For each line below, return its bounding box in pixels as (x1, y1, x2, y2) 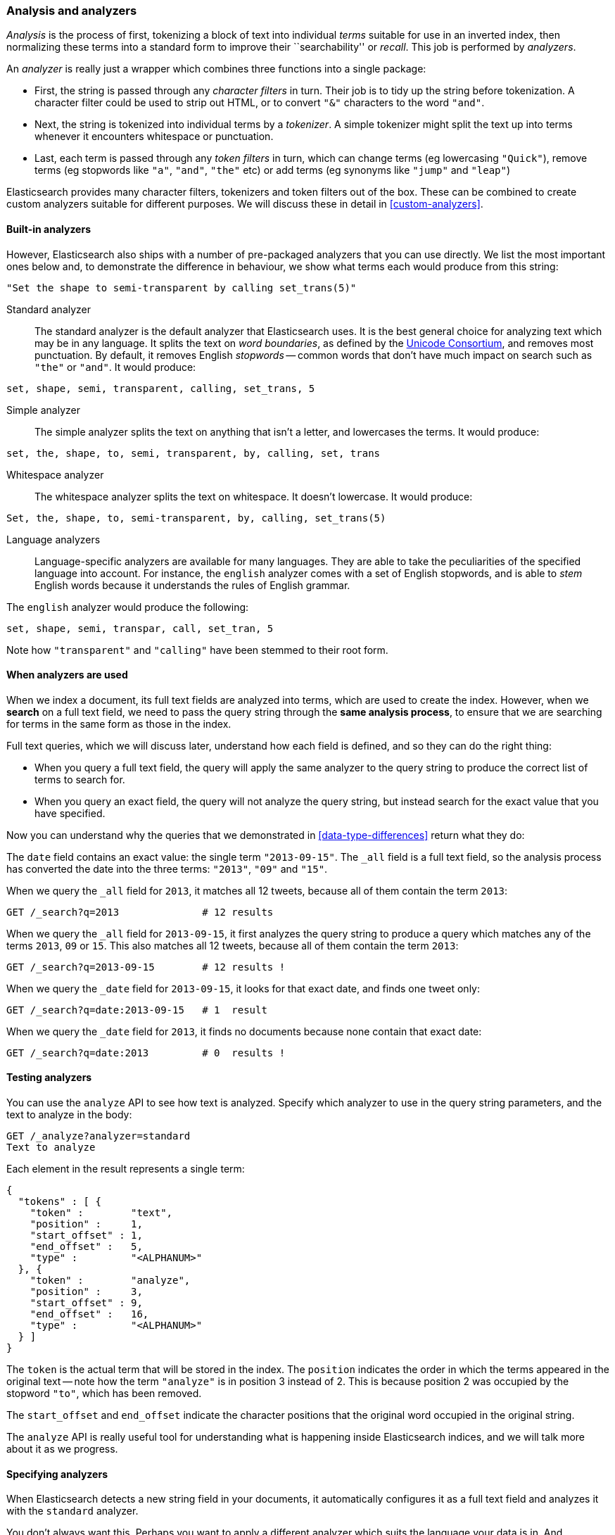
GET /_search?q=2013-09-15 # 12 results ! (6, 961, 286, 973)
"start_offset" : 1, (30, 1230, 143, 1242)
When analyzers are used (6, 669, 128, 681)
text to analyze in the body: (6, 1108, 132, 1121)
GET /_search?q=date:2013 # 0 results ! (6, 1047, 286, 1059)
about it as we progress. (6, 1443, 118, 1455)
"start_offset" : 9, (30, 1297, 143, 1309)
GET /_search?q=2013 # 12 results (6, 906, 274, 918)
